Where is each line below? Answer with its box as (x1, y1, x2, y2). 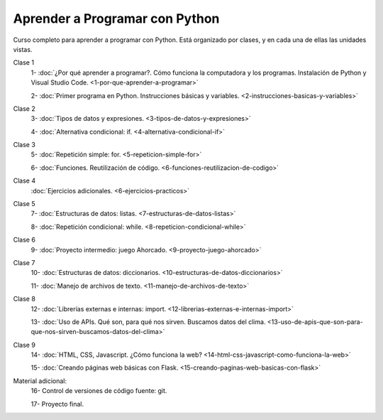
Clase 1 (13, 58, 35, 67)
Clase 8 (13, 295, 35, 303)
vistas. (13, 45, 33, 53)
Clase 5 (13, 200, 35, 208)
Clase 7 (13, 258, 35, 266)
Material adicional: (13, 377, 67, 385)
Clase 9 (13, 340, 35, 349)
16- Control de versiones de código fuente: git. (30, 387, 167, 395)
